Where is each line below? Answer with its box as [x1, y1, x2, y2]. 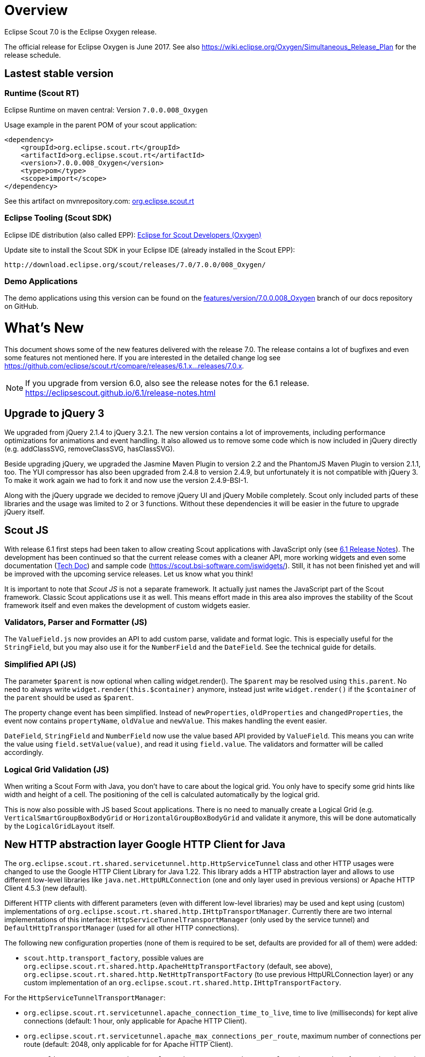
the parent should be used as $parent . [4, 693, 134, 702]
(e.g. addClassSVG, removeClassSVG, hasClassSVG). [4, 444, 175, 453]
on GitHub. [4, 302, 39, 311]
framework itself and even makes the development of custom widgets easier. [4, 601, 251, 609]
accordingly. [4, 748, 44, 757]
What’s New [4, 320, 84, 336]
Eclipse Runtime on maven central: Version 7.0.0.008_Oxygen [4, 105, 208, 114]
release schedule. [4, 50, 61, 59]
